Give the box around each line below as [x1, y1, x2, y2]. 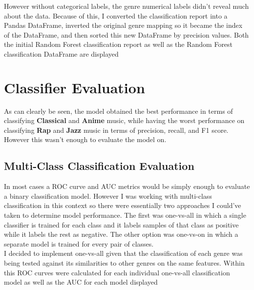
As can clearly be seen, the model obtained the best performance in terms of [4, 105, 233, 116]
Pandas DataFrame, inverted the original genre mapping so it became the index [4, 20, 243, 30]
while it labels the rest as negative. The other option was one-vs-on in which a [4, 229, 238, 239]
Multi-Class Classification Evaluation [4, 158, 194, 173]
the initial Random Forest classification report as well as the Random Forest [4, 39, 233, 49]
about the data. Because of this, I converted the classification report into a [4, 10, 228, 21]
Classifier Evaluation [4, 77, 145, 97]
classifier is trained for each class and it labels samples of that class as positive [4, 219, 239, 229]
